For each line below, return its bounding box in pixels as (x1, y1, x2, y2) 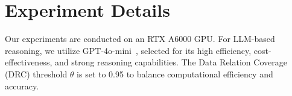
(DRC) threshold (5, 67, 68, 80)
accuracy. (5, 79, 39, 92)
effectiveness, (5, 56, 52, 68)
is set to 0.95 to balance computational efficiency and (77, 67, 273, 80)
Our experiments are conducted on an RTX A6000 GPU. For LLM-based (5, 32, 275, 45)
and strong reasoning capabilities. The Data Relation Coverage (54, 56, 287, 68)
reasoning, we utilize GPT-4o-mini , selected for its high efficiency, (5, 44, 252, 56)
